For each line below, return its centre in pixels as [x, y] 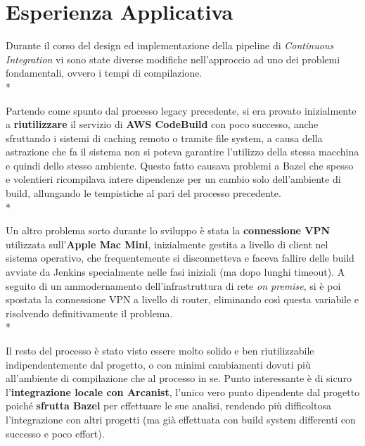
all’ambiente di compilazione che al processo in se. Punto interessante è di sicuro [179, 378]
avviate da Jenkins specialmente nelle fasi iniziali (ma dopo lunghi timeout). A [175, 272]
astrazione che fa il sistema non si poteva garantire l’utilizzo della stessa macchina [182, 152]
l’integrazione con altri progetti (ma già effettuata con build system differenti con [181, 419]
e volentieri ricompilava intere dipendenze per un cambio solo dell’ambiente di [173, 179]
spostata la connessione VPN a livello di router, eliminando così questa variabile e [182, 299]
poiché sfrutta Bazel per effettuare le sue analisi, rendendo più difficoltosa [168, 406]
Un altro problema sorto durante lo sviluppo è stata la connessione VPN [168, 230]
